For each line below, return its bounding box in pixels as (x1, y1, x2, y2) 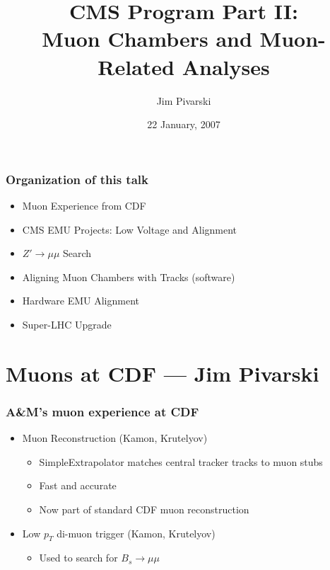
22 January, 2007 (147, 117, 220, 132)
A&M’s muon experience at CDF (6, 402, 199, 420)
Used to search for (39, 550, 118, 565)
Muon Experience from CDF (22, 198, 146, 212)
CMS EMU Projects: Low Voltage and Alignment (22, 222, 237, 236)
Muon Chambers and (42, 24, 252, 53)
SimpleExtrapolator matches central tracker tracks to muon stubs (39, 454, 323, 469)
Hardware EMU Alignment (22, 293, 139, 308)
